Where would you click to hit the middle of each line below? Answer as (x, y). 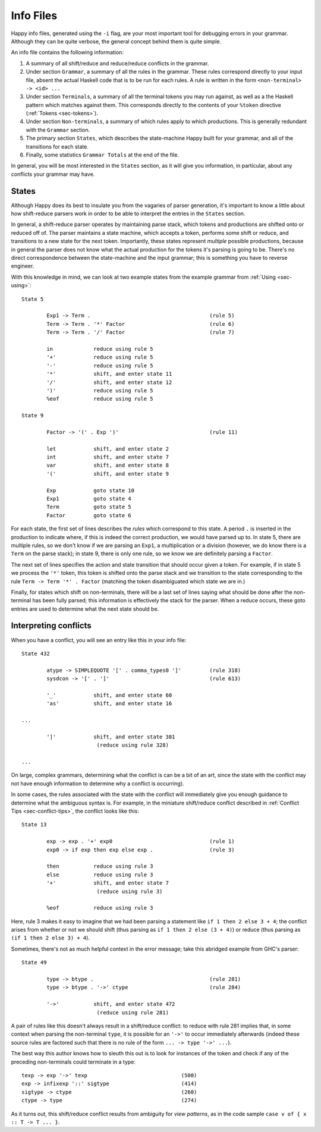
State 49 (34, 963)
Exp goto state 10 (91, 490)
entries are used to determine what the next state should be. (85, 609)
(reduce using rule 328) (133, 745)
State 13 (34, 825)
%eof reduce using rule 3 (100, 908)
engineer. (23, 266)
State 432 (36, 653)
